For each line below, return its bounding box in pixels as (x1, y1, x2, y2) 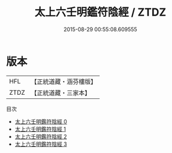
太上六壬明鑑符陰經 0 (14, 118, 67, 125)
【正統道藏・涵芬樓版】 (30, 77, 97, 86)
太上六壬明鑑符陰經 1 (14, 125, 66, 133)
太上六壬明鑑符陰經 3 (14, 140, 67, 148)
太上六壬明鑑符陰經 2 (14, 133, 67, 140)
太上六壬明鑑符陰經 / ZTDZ (34, 5, 167, 19)
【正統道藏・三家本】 (30, 88, 91, 97)
